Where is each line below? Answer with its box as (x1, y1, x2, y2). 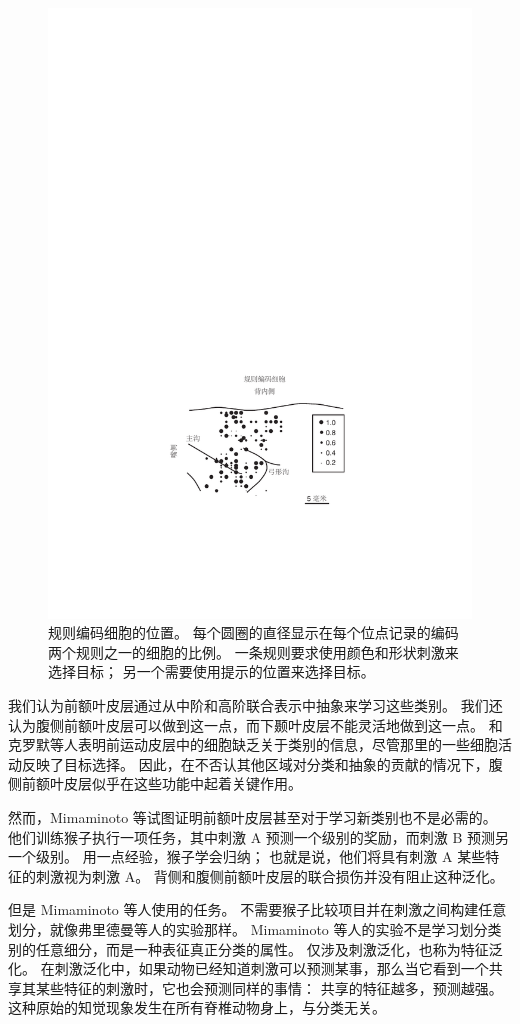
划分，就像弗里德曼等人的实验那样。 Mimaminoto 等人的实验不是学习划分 (8, 918, 488, 939)
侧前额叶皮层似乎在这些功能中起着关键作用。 (8, 773, 302, 794)
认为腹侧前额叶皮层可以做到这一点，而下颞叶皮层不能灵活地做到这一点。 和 (8, 714, 503, 735)
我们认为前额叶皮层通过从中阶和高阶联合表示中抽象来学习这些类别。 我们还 (8, 695, 503, 716)
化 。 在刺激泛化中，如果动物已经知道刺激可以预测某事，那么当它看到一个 (8, 958, 489, 979)
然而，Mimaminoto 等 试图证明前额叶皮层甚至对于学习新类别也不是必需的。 (8, 806, 497, 827)
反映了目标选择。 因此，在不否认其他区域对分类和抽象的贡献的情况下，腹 (21, 753, 503, 774)
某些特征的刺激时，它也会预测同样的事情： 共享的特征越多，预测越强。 (35, 977, 503, 998)
